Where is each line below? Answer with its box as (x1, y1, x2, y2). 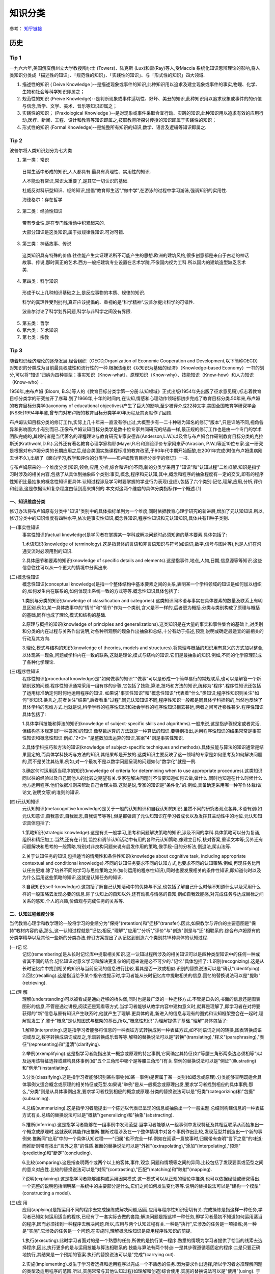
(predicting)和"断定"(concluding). (22, 1150, 93, 1156)
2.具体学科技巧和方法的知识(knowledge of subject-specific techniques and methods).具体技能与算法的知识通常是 (22, 744, 260, 750)
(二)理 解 (9, 989, 28, 995)
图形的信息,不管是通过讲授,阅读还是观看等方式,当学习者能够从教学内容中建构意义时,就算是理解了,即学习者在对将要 (22, 1003, 261, 1009)
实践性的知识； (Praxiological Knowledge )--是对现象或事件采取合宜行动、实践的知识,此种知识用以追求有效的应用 (22, 110, 259, 116)
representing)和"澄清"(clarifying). (30, 1041, 100, 1047)
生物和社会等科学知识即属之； (22, 88, 85, 94)
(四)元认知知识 (9, 799, 40, 805)
